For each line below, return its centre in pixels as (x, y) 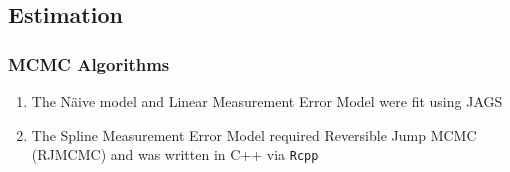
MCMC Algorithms (89, 63)
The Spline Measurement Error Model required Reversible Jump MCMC (254, 134)
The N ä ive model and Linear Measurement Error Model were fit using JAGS (267, 101)
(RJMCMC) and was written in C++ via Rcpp (175, 154)
